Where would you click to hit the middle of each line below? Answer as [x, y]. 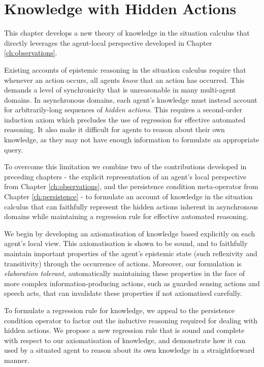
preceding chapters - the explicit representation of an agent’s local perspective [125, 176]
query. [14, 149]
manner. [17, 360]
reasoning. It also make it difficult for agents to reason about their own [114, 129]
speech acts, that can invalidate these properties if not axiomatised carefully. [123, 293]
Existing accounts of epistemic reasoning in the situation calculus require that [125, 69]
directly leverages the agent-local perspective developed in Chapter [108, 42]
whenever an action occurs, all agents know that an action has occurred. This [124, 80]
